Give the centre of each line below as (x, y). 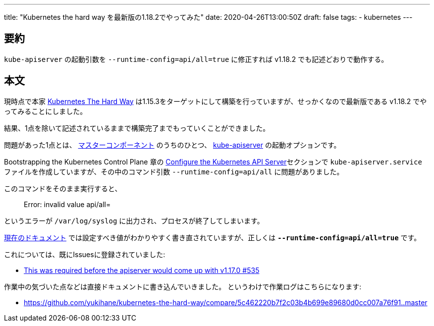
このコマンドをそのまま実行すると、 (63, 188)
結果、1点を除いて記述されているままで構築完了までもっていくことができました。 (137, 128)
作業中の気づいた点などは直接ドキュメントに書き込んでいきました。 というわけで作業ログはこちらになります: (183, 286)
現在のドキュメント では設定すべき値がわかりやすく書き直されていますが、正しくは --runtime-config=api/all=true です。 (213, 237)
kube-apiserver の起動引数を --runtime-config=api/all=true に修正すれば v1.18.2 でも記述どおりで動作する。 (196, 59)
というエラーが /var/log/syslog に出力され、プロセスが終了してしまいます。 (134, 220)
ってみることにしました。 (46, 111)
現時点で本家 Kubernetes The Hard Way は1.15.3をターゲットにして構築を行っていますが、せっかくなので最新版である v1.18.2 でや (216, 101)
